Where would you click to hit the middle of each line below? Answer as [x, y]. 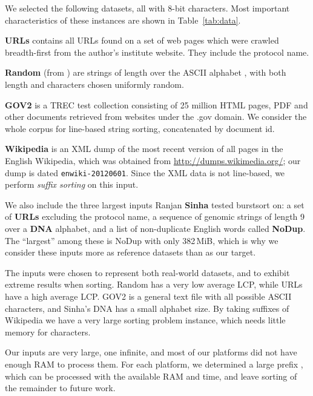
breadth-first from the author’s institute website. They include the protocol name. [157, 52]
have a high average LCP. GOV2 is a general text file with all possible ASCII [148, 296]
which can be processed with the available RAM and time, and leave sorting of [151, 376]
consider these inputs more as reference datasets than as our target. [130, 252]
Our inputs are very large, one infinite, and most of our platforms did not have [151, 352]
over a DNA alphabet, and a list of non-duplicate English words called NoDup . [155, 228]
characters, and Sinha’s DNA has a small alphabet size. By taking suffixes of [147, 308]
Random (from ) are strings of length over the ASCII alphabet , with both [146, 72]
